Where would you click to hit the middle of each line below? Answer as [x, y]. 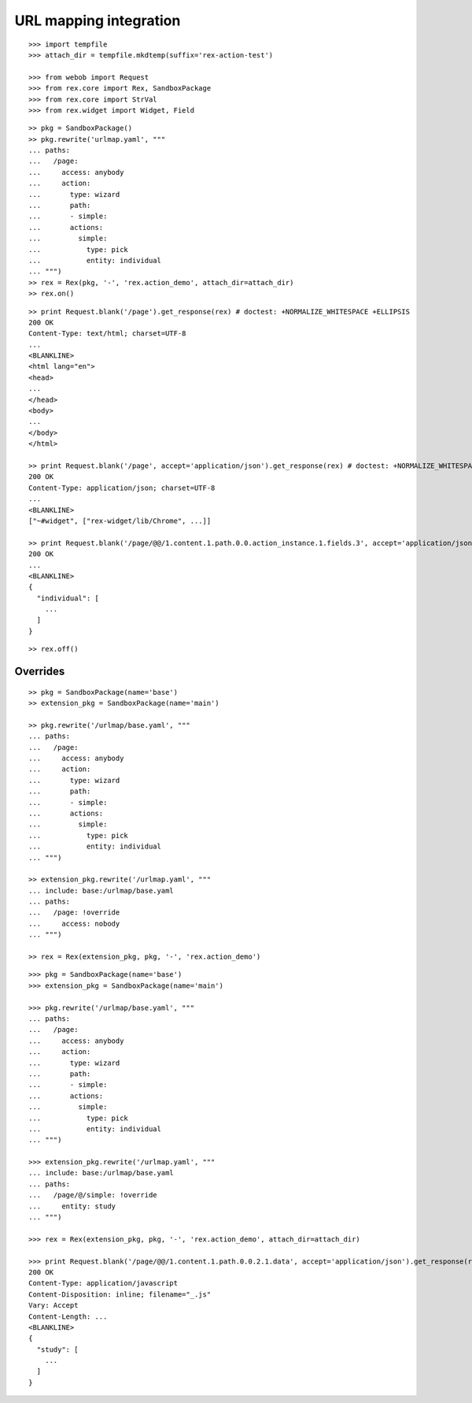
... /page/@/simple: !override [93, 1195]
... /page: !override [74, 913]
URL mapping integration [98, 20]
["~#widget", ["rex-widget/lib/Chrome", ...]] [120, 521]
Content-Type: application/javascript [103, 1283]
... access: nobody [74, 923]
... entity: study [72, 1206]
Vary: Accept [53, 1305]
